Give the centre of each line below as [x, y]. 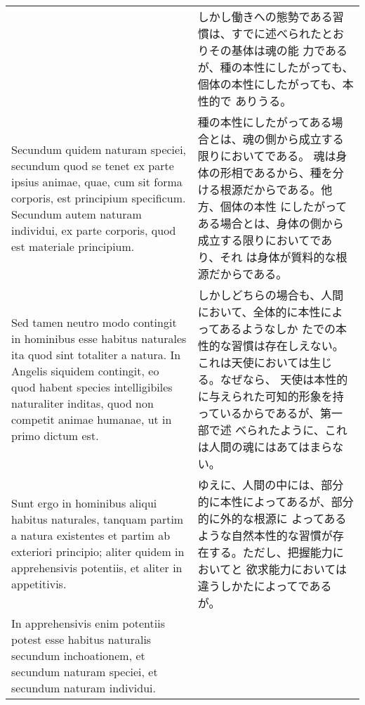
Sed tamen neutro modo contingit [94, 322]
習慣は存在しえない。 [287, 345]
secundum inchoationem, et [78, 655]
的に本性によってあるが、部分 [276, 502]
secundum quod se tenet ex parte [93, 165]
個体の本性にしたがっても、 [270, 84]
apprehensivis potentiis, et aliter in [97, 568]
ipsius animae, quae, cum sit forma [97, 181]
